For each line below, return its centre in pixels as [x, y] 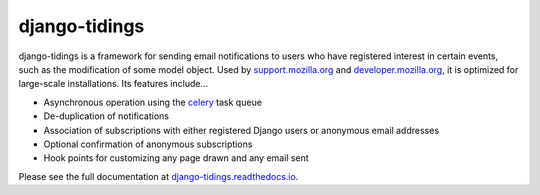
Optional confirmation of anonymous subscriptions [148, 144]
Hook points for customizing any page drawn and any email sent [176, 158]
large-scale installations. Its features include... [113, 84]
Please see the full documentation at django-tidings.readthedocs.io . [158, 176]
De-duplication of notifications [106, 116]
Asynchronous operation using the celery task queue [152, 102]
